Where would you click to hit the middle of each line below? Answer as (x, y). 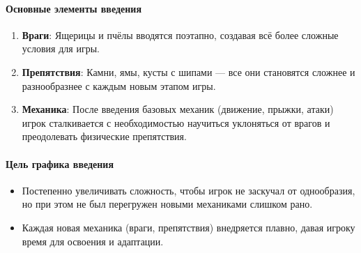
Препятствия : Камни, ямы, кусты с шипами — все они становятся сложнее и (189, 71)
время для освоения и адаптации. (93, 241)
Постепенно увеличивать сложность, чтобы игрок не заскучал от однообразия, (189, 190)
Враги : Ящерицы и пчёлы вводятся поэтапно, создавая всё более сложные (180, 34)
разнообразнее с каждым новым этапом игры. (119, 85)
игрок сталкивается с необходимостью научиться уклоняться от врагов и (176, 122)
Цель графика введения (60, 163)
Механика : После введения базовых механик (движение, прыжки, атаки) (178, 109)
